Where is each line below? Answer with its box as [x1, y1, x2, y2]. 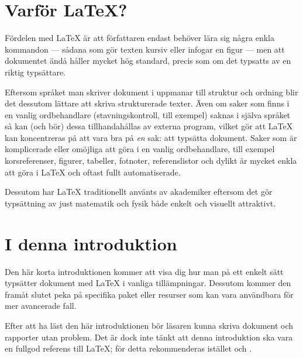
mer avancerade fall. [5, 300, 77, 312]
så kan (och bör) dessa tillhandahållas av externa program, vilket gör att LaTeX [5, 120, 293, 132]
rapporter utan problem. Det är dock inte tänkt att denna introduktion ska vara [5, 331, 293, 343]
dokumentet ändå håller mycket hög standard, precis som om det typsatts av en [5, 54, 291, 67]
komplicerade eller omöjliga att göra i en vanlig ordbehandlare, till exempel [5, 143, 275, 155]
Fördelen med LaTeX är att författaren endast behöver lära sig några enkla [5, 32, 274, 44]
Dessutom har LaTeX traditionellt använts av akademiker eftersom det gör [5, 185, 273, 198]
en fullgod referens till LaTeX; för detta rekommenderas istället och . [5, 342, 252, 354]
